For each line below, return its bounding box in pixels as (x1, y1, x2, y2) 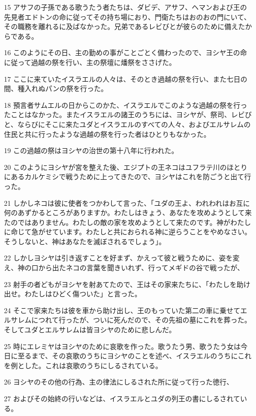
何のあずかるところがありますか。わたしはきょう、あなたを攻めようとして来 (4, 207, 252, 218)
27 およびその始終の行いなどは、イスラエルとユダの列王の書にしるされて (4, 393, 240, 403)
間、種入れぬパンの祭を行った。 (4, 83, 108, 94)
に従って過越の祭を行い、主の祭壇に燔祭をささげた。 (4, 57, 176, 67)
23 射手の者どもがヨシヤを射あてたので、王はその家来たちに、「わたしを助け (4, 279, 251, 289)
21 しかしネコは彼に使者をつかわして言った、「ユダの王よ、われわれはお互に (4, 197, 250, 208)
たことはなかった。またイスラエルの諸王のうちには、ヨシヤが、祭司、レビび (4, 109, 252, 120)
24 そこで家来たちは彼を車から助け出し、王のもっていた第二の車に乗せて (4, 305, 240, 315)
